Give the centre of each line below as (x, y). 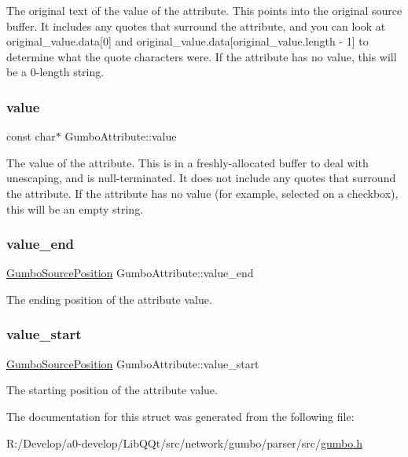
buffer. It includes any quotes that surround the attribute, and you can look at (196, 26)
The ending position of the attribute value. (109, 299)
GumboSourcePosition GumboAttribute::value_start (133, 363)
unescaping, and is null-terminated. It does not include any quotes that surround (201, 178)
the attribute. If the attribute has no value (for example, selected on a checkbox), (202, 193)
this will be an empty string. (75, 208)
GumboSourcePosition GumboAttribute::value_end (130, 273)
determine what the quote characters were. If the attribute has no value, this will (202, 56)
